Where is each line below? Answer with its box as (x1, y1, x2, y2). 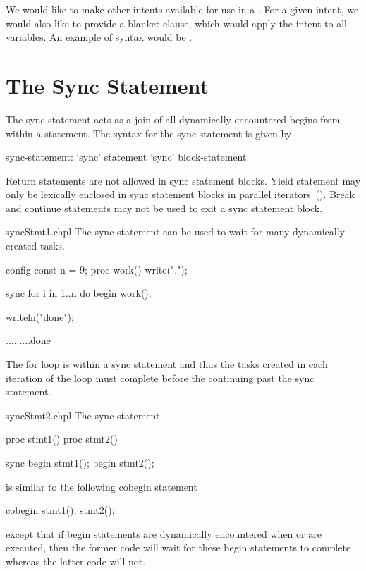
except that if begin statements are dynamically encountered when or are (6, 526, 322, 541)
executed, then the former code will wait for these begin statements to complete (6, 540, 351, 555)
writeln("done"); (6, 309, 74, 324)
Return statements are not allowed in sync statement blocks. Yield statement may (6, 173, 361, 188)
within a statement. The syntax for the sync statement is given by (6, 125, 292, 140)
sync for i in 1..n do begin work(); (6, 285, 152, 300)
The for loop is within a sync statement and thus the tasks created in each (6, 357, 328, 372)
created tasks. (6, 238, 65, 253)
